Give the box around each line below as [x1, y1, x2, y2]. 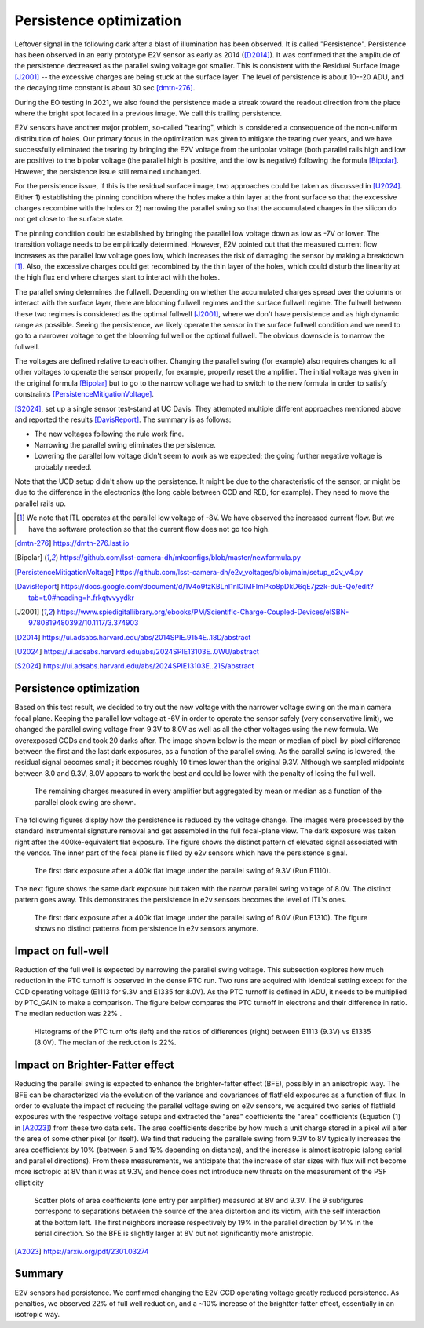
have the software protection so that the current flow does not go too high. [28, 524, 270, 533]
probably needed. [34, 462, 92, 471]
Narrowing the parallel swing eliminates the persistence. [34, 440, 216, 449]
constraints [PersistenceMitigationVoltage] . [14, 390, 155, 399]
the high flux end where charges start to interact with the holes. [14, 273, 220, 282]
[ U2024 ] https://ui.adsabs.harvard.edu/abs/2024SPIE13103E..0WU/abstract [14, 647, 259, 657]
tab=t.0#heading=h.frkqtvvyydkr [28, 593, 135, 602]
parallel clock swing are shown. [34, 797, 137, 807]
